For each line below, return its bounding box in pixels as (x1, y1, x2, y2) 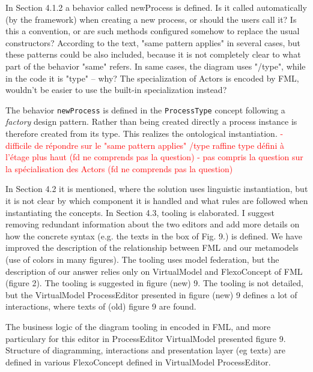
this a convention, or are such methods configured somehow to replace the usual (5, 25, 300, 37)
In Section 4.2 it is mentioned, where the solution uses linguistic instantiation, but (5, 182, 308, 195)
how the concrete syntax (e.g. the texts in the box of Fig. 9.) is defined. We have (5, 229, 302, 242)
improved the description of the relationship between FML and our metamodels (5, 241, 299, 254)
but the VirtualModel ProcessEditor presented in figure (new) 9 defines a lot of (5, 288, 297, 301)
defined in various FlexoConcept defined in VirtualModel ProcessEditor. (5, 355, 271, 368)
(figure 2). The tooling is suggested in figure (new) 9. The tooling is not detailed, (5, 277, 303, 289)
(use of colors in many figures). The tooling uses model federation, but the (5, 253, 279, 265)
